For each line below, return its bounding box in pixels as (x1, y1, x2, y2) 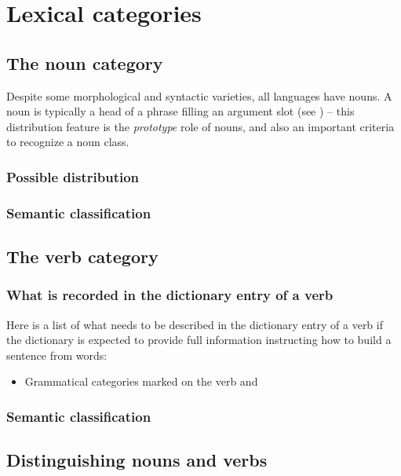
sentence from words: (6, 346, 108, 363)
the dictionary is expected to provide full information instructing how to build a (6, 331, 392, 348)
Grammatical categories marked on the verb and (24, 373, 258, 390)
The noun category (6, 50, 163, 75)
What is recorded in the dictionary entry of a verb (6, 285, 334, 305)
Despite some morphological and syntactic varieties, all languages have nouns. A (6, 87, 392, 104)
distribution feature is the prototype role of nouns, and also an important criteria (6, 118, 395, 134)
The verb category (6, 244, 159, 269)
